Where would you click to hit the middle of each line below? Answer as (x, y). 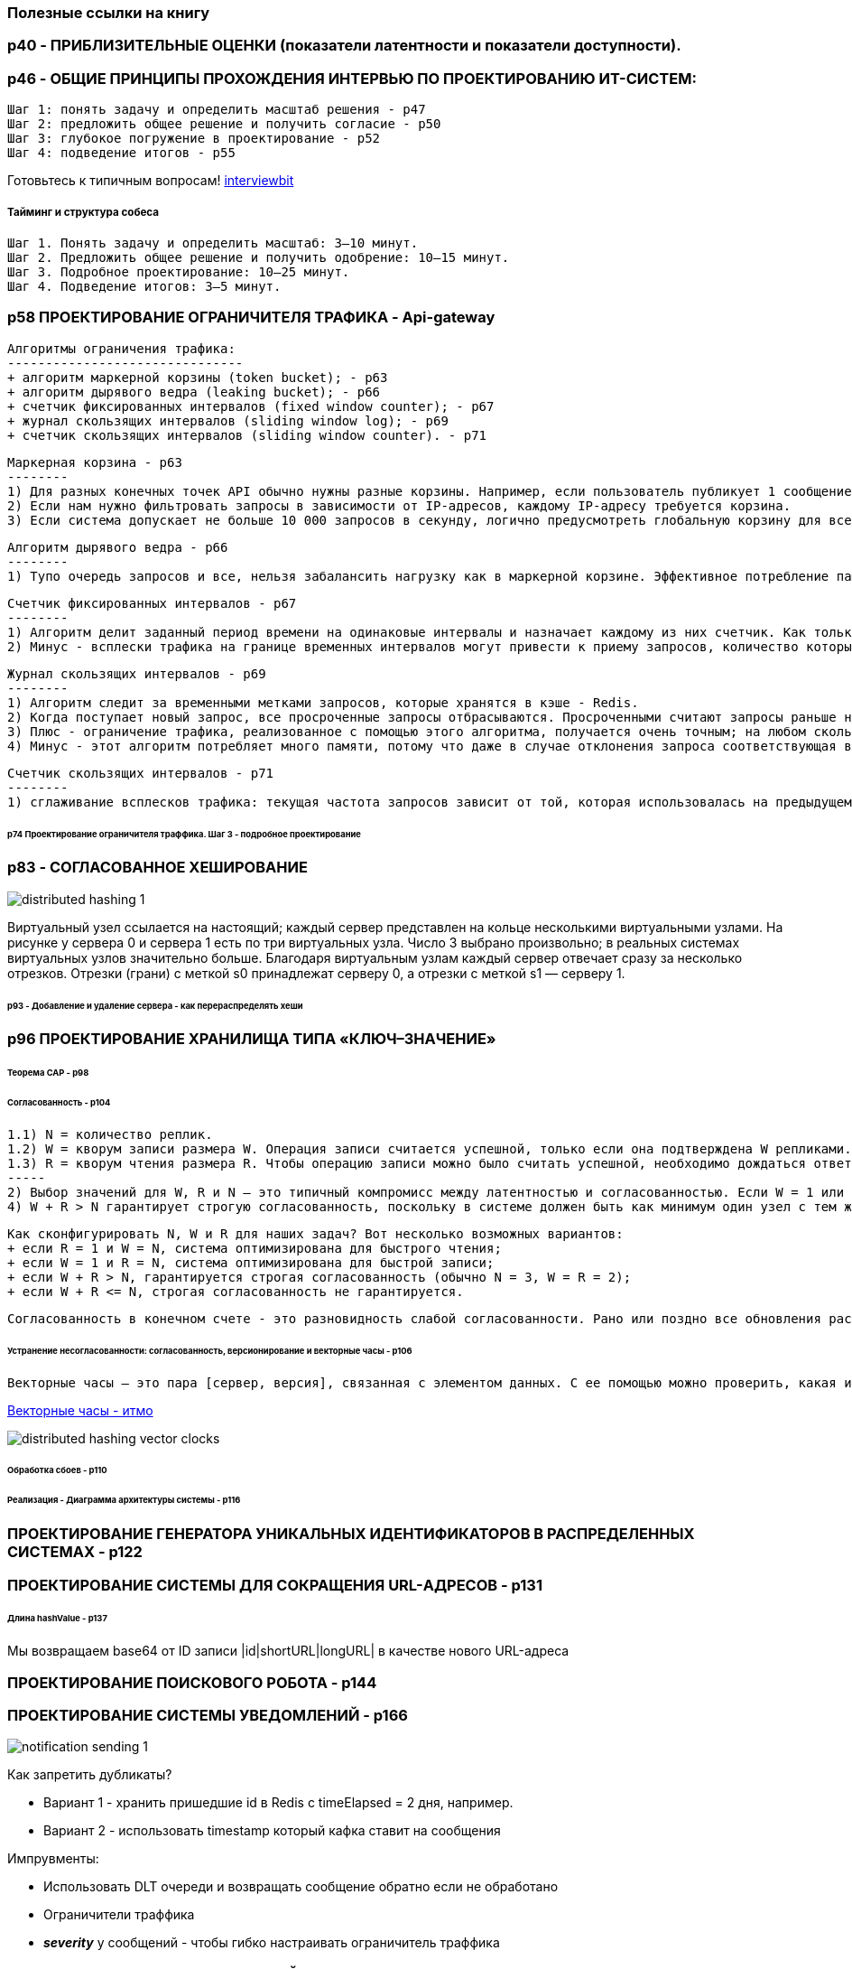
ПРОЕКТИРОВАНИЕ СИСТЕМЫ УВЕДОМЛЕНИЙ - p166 (208, 1715)
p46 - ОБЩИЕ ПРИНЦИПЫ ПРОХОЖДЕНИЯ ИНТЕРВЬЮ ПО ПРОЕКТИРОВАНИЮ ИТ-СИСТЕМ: (352, 78)
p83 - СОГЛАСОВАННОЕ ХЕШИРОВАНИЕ (157, 868)
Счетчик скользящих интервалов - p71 (141, 773)
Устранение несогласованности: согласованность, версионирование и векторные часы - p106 (210, 1350)
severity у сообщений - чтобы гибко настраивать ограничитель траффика (272, 1943)
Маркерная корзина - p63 (95, 462)
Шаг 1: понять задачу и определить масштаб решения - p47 (217, 110)
